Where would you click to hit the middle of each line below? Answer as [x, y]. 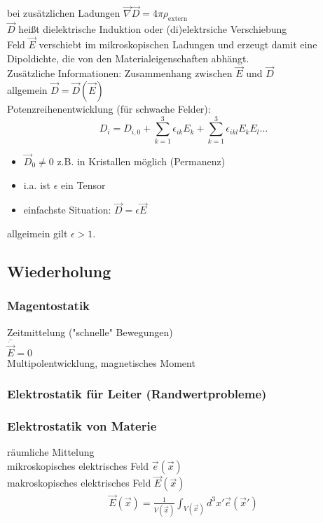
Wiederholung [59, 271]
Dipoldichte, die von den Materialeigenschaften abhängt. [128, 58]
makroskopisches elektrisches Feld [79, 483]
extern [178, 19]
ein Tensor [83, 184]
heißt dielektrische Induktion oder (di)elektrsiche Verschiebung [153, 29]
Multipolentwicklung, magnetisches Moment [101, 362]
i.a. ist [37, 184]
